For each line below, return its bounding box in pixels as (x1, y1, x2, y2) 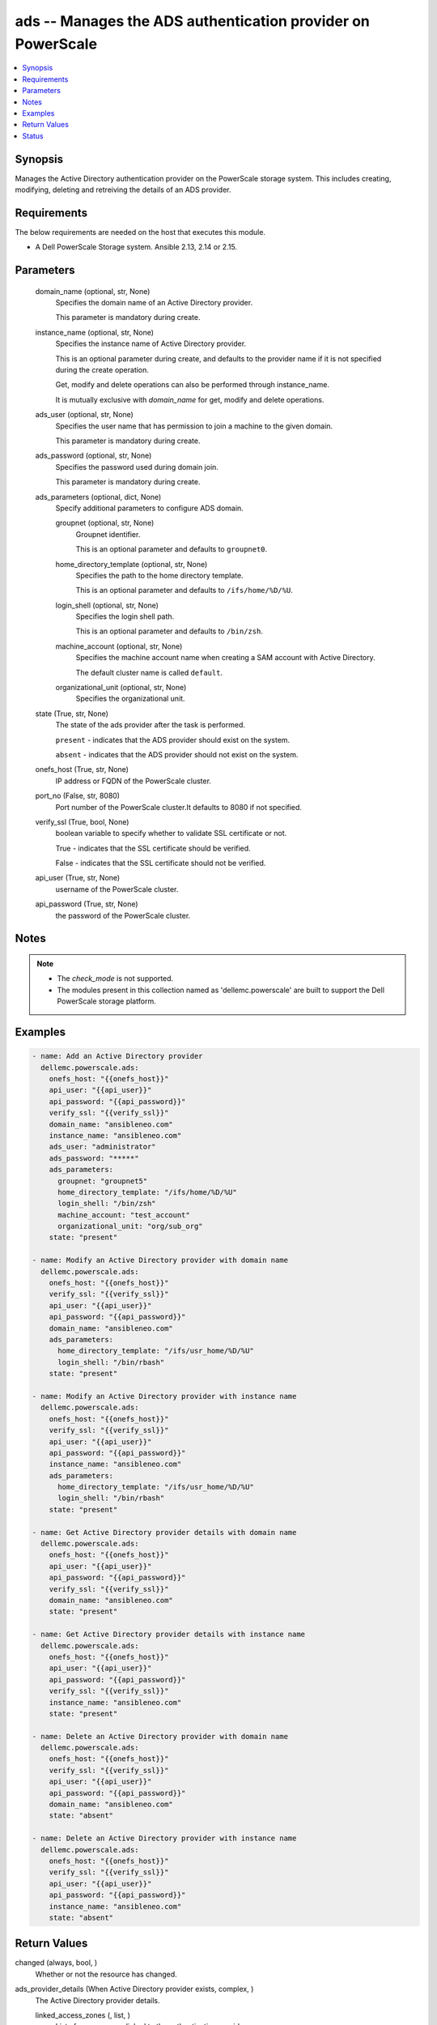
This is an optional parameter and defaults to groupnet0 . (75, 544, 268, 554)
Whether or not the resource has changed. (35, 1969, 177, 1979)
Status (22, 130, 44, 141)
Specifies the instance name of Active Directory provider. (55, 339, 247, 348)
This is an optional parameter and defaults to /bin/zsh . (75, 626, 263, 636)
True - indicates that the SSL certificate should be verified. (55, 843, 251, 853)
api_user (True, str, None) (35, 873, 121, 883)
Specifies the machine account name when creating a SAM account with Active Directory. (75, 653, 375, 663)
